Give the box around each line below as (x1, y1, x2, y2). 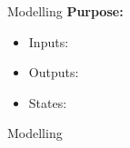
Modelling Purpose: (7, 2, 124, 20)
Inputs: (28, 32, 69, 51)
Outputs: (28, 63, 79, 82)
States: (28, 93, 67, 112)
